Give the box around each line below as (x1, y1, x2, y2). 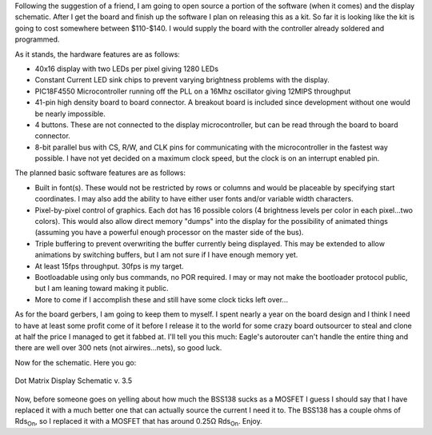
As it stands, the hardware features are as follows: (14, 49, 180, 59)
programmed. (14, 34, 60, 44)
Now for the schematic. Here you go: (14, 357, 137, 367)
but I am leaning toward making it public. (34, 284, 169, 293)
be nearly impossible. (34, 109, 106, 118)
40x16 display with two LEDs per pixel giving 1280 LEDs (34, 64, 219, 74)
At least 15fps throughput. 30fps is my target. (34, 261, 184, 271)
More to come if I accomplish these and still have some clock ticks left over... (34, 294, 288, 304)
